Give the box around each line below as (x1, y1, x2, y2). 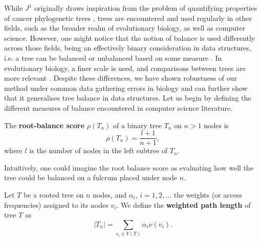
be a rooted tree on (23, 189, 84, 200)
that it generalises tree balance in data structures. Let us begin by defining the (4, 92, 251, 103)
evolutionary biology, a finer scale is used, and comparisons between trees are (4, 62, 246, 73)
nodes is (204, 119, 229, 130)
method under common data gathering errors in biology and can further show (4, 82, 248, 93)
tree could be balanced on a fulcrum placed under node (4, 172, 178, 183)
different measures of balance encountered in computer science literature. (4, 102, 233, 113)
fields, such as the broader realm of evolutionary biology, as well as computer (4, 22, 246, 33)
